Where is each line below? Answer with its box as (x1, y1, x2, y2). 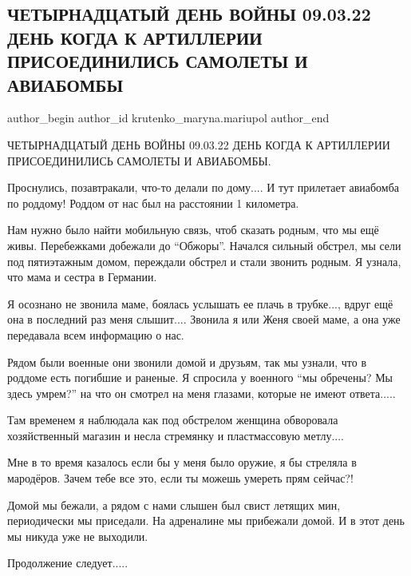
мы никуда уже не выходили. (7, 527, 148, 544)
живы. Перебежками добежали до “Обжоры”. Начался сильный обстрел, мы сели (7, 236, 401, 253)
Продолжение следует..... (7, 554, 128, 571)
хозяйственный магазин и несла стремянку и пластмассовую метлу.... (7, 427, 344, 443)
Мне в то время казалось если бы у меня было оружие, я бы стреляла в (7, 454, 357, 471)
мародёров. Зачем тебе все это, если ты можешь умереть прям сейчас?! (7, 470, 354, 487)
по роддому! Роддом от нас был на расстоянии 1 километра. (7, 194, 299, 211)
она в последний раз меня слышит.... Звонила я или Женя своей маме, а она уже (7, 311, 401, 328)
